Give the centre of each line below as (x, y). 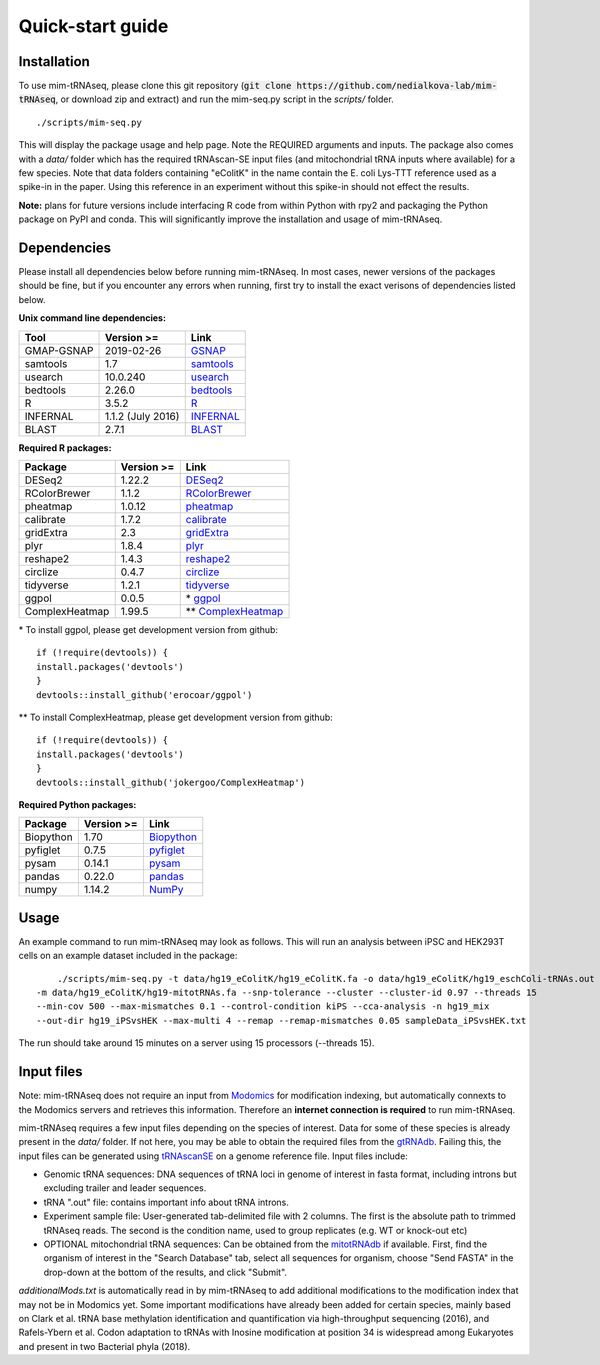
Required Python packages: (77, 804)
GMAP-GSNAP (59, 350)
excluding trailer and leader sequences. (125, 1188)
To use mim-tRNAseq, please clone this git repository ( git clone (155, 86)
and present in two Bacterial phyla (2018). (104, 1346)
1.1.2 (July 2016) (142, 416)
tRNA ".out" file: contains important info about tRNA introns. (166, 1202)
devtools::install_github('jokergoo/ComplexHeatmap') (170, 782)
